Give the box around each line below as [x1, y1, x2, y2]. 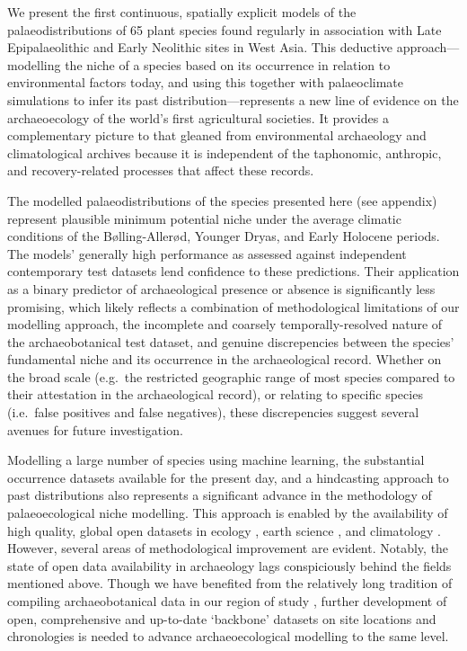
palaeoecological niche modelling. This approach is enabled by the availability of [7, 504, 448, 522]
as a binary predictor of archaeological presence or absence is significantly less [7, 279, 436, 298]
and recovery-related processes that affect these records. [7, 161, 314, 180]
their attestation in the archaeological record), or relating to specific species [7, 385, 423, 404]
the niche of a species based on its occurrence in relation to [65, 55, 391, 74]
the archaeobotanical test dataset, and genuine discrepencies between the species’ [7, 332, 454, 351]
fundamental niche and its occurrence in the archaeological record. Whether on [7, 350, 442, 369]
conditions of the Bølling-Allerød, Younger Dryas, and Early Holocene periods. [7, 227, 440, 245]
